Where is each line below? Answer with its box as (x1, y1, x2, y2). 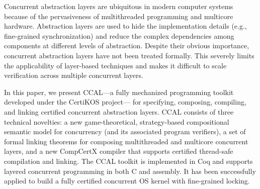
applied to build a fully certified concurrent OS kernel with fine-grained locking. (4, 175, 250, 186)
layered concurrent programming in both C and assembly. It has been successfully (4, 165, 256, 176)
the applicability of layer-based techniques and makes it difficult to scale (4, 60, 227, 70)
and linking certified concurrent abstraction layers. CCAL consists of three (4, 106, 234, 117)
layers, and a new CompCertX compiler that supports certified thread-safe (4, 146, 233, 156)
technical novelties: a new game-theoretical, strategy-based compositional (4, 116, 229, 127)
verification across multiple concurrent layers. (4, 70, 143, 80)
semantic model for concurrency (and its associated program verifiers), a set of (4, 126, 246, 137)
